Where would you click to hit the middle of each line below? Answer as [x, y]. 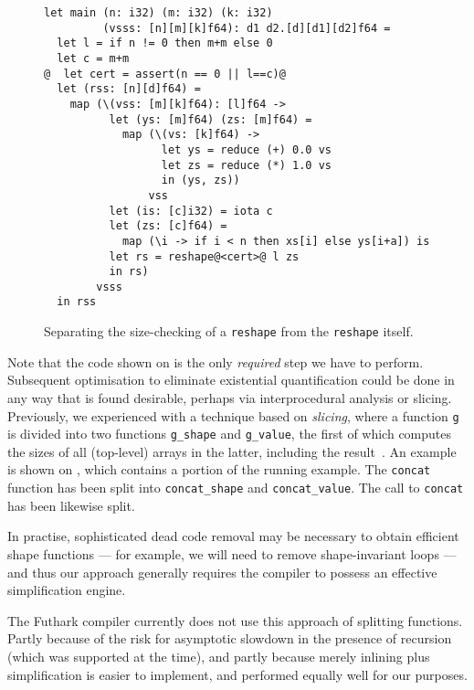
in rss [77, 302]
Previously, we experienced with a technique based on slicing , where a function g [233, 415]
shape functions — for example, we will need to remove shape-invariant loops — [232, 553]
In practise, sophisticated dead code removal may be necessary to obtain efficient [233, 536]
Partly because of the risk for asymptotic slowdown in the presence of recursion [230, 638]
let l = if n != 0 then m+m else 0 [165, 43]
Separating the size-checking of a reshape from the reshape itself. [229, 331]
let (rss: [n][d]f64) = [129, 89]
